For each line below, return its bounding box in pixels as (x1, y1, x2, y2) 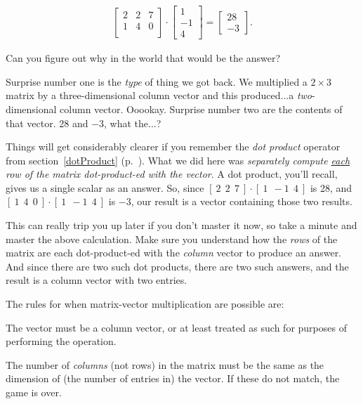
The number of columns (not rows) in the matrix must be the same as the (6, 357, 324, 372)
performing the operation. (6, 334, 117, 348)
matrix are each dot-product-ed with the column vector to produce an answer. (6, 245, 342, 260)
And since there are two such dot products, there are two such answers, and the (6, 259, 349, 273)
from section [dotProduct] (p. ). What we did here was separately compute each (6, 152, 350, 167)
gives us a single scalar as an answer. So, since (6, 180, 204, 195)
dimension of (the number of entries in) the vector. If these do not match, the (6, 371, 340, 386)
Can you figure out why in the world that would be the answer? (6, 51, 281, 65)
